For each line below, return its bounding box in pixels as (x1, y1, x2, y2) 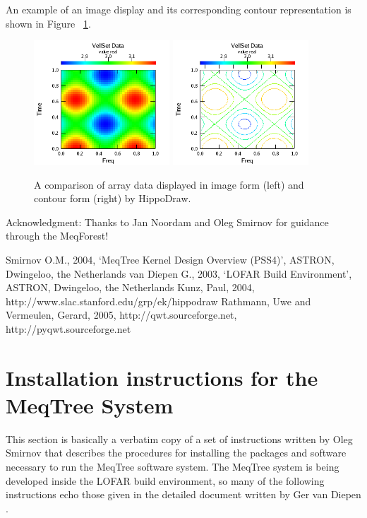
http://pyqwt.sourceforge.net (6, 321, 131, 336)
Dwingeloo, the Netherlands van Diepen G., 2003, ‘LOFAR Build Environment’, (6, 266, 352, 281)
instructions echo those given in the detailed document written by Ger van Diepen (6, 487, 361, 502)
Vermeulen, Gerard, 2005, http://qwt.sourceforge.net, (6, 307, 237, 322)
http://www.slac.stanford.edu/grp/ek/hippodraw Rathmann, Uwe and (6, 293, 311, 308)
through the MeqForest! (6, 228, 109, 243)
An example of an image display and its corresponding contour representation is (6, 2, 351, 16)
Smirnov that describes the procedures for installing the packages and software (6, 445, 347, 460)
